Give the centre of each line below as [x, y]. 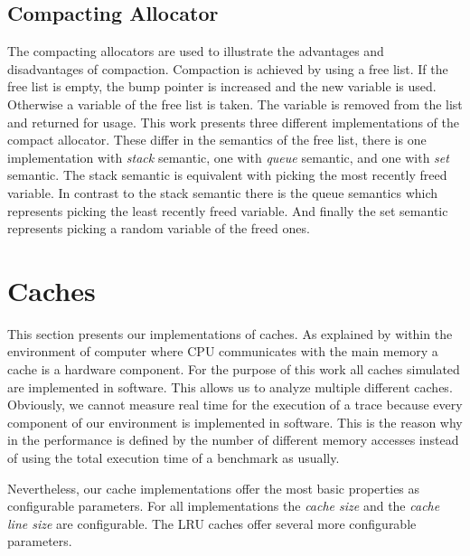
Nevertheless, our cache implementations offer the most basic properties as [214, 488]
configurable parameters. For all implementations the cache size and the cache [224, 506]
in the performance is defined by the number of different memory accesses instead [233, 440]
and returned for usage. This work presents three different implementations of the [233, 122]
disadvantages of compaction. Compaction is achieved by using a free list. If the [228, 68]
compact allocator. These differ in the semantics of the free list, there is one [217, 140]
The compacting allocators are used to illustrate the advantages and [196, 51]
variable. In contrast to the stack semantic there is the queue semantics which [223, 192]
